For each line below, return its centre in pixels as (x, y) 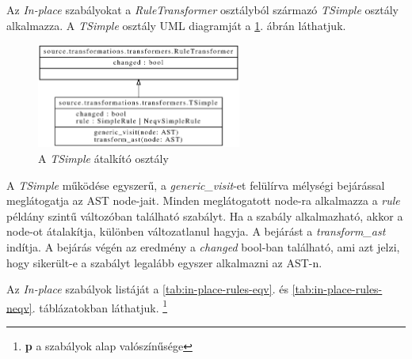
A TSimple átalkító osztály (103, 159)
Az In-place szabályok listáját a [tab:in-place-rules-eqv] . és (147, 289)
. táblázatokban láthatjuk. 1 (100, 306)
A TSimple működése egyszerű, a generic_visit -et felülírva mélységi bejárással (196, 185)
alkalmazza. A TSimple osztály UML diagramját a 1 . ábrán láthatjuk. (176, 25)
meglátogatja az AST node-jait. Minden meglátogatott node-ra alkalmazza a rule (203, 200)
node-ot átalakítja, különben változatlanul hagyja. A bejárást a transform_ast (196, 231)
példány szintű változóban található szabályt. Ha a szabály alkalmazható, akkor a (205, 215)
